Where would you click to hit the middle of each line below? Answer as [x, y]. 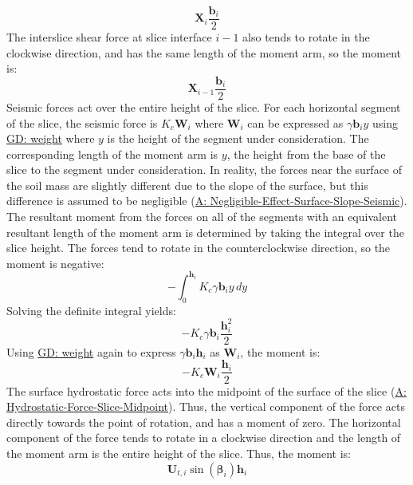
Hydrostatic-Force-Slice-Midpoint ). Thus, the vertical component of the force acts [206, 406]
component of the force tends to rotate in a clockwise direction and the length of [204, 438]
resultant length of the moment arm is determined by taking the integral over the [205, 232]
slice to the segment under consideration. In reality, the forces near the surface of [205, 170]
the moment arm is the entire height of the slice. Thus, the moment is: [179, 453]
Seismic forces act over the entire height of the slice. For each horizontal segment [204, 106]
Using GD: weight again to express [91, 351]
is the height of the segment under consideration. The [238, 138]
